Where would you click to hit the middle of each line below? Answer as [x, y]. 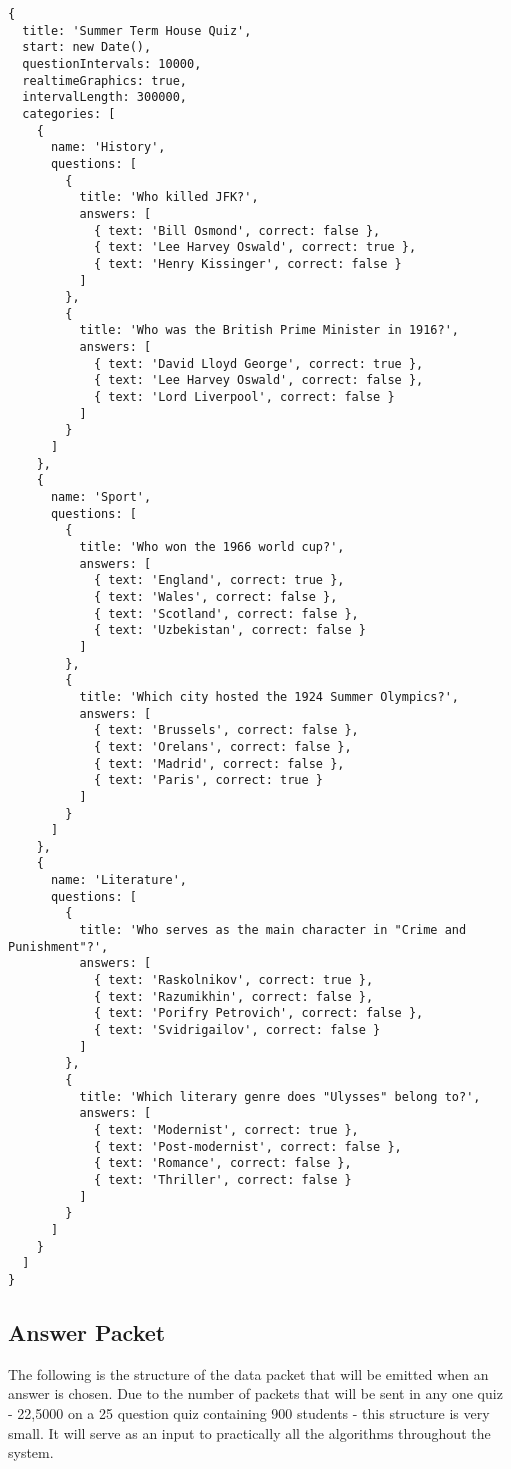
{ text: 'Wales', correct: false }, [215, 596]
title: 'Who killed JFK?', [169, 197]
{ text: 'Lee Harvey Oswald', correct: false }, [258, 380]
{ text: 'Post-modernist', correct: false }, [247, 1146]
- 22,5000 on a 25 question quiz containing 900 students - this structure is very [249, 1412]
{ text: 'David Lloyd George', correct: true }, [258, 363]
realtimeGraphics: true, [104, 80]
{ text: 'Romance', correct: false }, [222, 1163]
